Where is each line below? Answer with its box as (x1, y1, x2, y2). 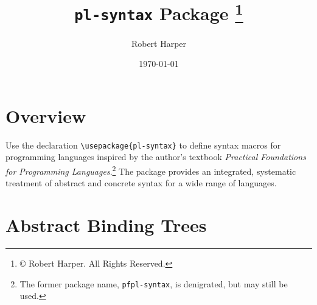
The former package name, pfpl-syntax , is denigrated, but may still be (19, 277, 288, 290)
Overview (5, 103, 86, 128)
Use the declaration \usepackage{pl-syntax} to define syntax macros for (5, 138, 281, 151)
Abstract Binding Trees (5, 212, 207, 237)
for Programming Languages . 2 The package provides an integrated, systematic (5, 163, 296, 177)
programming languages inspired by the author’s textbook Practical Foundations (5, 150, 306, 163)
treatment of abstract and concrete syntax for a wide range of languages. (5, 177, 277, 189)
